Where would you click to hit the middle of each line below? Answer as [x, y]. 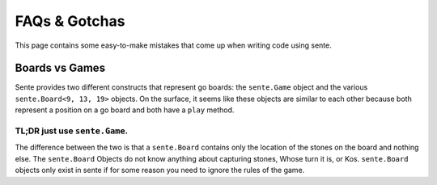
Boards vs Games [60, 68]
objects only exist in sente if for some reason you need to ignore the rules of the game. [160, 170]
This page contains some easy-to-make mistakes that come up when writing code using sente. [173, 45]
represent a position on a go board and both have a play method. [125, 110]
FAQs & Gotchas [70, 21]
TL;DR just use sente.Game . [72, 131]
